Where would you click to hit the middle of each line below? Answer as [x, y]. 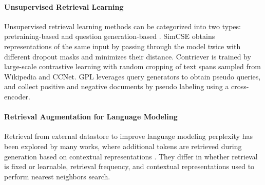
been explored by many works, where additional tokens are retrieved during [123, 146]
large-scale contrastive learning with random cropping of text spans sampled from [132, 66]
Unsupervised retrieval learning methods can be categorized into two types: [122, 26]
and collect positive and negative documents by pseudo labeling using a [117, 86]
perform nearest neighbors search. [57, 176]
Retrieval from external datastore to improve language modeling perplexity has [128, 136]
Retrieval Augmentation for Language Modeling [91, 117]
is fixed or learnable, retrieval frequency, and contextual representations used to [129, 166]
